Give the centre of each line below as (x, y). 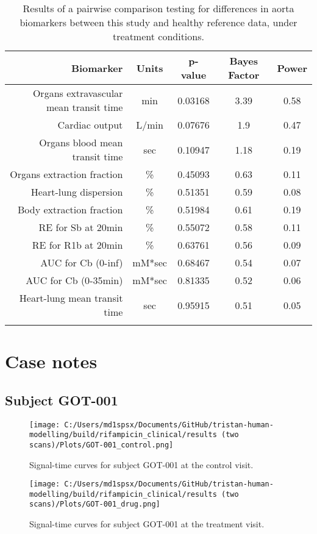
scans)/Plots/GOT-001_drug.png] (95, 504)
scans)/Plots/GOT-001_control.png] (102, 445)
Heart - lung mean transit (71, 298)
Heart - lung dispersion (77, 192)
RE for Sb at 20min (81, 227)
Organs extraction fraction (66, 174)
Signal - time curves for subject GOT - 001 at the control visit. (141, 464)
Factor (244, 75)
